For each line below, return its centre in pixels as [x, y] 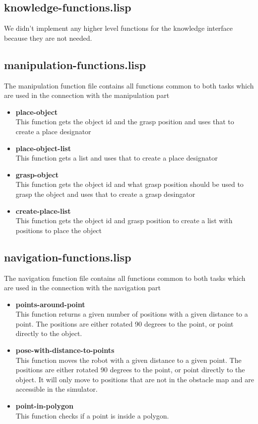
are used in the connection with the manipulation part [87, 95]
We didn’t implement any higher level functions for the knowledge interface [119, 28]
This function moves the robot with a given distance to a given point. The [129, 360]
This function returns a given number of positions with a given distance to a [132, 314]
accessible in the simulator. [57, 389]
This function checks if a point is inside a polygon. [92, 415]
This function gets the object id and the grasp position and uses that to [125, 122]
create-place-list [43, 211]
